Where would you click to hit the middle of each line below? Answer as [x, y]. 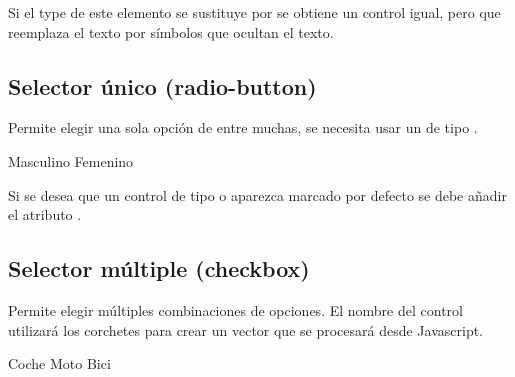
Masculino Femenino [71, 160]
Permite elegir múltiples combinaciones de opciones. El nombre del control [235, 309]
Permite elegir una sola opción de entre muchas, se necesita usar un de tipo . [243, 127]
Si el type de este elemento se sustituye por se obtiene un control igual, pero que [254, 12]
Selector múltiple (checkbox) [159, 268]
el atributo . [45, 214]
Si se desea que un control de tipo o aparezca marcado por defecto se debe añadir [257, 194]
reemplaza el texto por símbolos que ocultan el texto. [171, 31]
